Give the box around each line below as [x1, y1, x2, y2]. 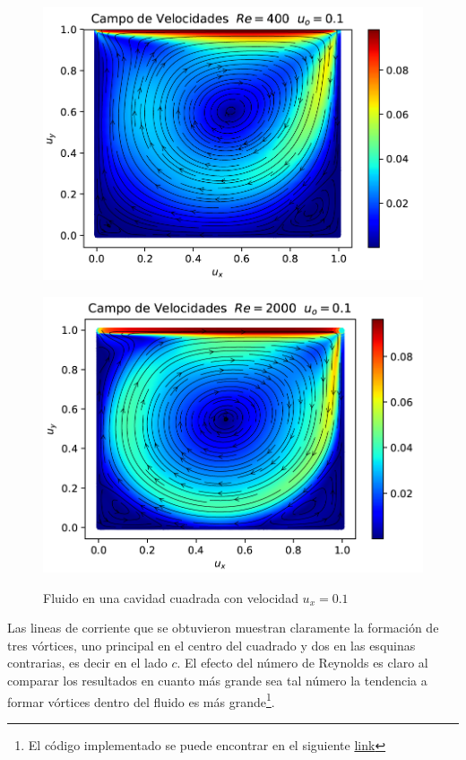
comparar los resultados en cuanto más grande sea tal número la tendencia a [7, 671, 427, 690]
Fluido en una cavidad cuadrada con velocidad [43, 588, 298, 607]
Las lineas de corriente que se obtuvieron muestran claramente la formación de [7, 618, 439, 637]
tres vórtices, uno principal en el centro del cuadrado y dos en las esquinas [7, 635, 416, 654]
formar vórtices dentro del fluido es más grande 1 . [7, 689, 275, 711]
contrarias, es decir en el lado [7, 653, 168, 672]
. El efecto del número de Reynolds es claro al [177, 653, 428, 672]
